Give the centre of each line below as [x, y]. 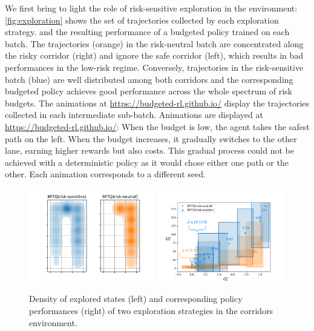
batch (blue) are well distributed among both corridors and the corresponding [149, 79]
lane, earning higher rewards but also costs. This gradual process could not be [149, 150]
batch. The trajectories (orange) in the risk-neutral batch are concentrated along [154, 43]
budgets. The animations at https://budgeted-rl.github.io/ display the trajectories [157, 103]
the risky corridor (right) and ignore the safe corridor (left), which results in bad [154, 55]
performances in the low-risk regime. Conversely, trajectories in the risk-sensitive [154, 67]
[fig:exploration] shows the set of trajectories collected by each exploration [142, 20]
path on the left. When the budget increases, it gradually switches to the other [151, 138]
